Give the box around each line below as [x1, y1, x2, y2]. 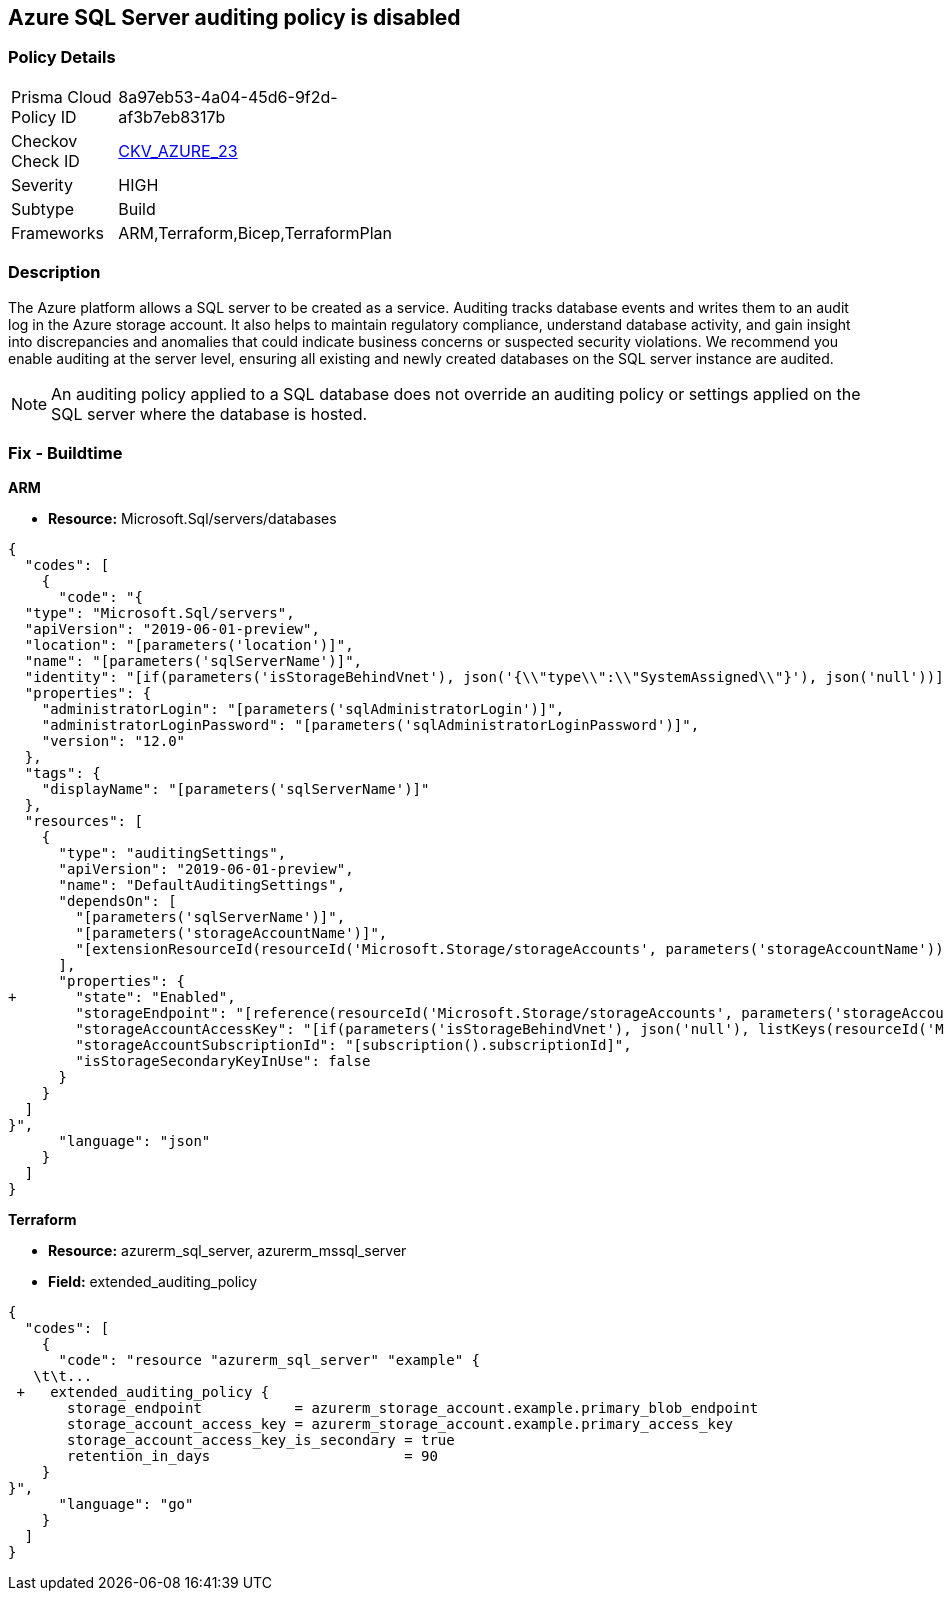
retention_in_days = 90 [67, 1448, 438, 1465]
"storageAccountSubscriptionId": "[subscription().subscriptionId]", [75, 1037, 632, 1054]
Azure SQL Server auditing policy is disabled [8, 5, 461, 30]
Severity [11, 174, 73, 195]
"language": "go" [58, 1496, 194, 1513]
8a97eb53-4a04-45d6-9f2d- [118, 86, 338, 107]
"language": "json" [58, 1133, 211, 1150]
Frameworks [11, 222, 104, 243]
